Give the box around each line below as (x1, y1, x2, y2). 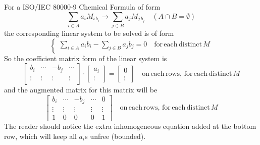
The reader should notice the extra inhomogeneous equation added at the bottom (4, 121, 256, 131)
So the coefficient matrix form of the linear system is (4, 53, 167, 63)
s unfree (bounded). (85, 130, 146, 141)
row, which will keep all (4, 130, 77, 141)
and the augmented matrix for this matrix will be (4, 84, 158, 95)
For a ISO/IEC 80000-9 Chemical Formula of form (4, 2, 161, 12)
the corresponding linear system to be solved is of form (4, 27, 174, 38)
